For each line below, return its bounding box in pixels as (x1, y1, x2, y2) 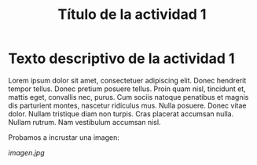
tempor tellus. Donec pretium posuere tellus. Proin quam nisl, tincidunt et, (8, 84, 246, 93)
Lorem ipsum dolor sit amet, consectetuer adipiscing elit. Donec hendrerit (8, 75, 247, 85)
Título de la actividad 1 (57, 5, 207, 24)
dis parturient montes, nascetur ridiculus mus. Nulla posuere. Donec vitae (8, 101, 247, 110)
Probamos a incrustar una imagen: (8, 132, 119, 142)
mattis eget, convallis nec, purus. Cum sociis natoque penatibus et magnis (8, 92, 249, 101)
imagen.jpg (8, 148, 45, 157)
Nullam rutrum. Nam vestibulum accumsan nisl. (8, 117, 161, 126)
